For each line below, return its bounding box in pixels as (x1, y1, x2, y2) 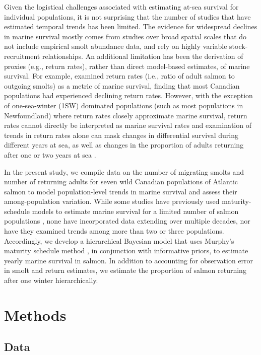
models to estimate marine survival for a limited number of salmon (32, 205, 239, 216)
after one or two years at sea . (4, 149, 96, 160)
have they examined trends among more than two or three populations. (4, 226, 224, 236)
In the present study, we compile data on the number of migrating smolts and (4, 166, 244, 177)
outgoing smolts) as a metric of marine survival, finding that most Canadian (4, 80, 240, 91)
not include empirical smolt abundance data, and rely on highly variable (4, 41, 227, 51)
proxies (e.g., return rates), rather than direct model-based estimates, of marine (4, 60, 250, 71)
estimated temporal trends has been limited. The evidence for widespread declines (4, 21, 257, 32)
